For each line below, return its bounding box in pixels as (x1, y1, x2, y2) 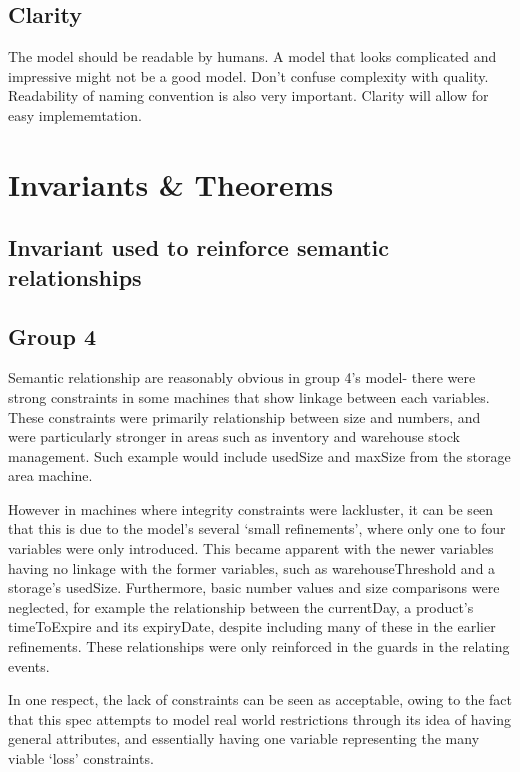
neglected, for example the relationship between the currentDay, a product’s (8, 596, 474, 617)
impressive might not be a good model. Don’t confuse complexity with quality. (8, 65, 489, 86)
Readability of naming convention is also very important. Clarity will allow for (8, 85, 489, 106)
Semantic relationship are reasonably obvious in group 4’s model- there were (8, 367, 476, 388)
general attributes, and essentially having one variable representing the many (8, 728, 480, 749)
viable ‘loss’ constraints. (8, 748, 154, 769)
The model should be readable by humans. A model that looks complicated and (8, 46, 497, 67)
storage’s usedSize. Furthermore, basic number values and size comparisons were (8, 577, 500, 598)
